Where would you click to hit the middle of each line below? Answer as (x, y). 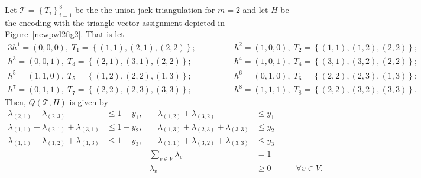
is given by (89, 102)
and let (255, 9)
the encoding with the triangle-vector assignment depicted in (115, 22)
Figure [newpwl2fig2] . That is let (64, 34)
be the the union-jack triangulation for (145, 9)
